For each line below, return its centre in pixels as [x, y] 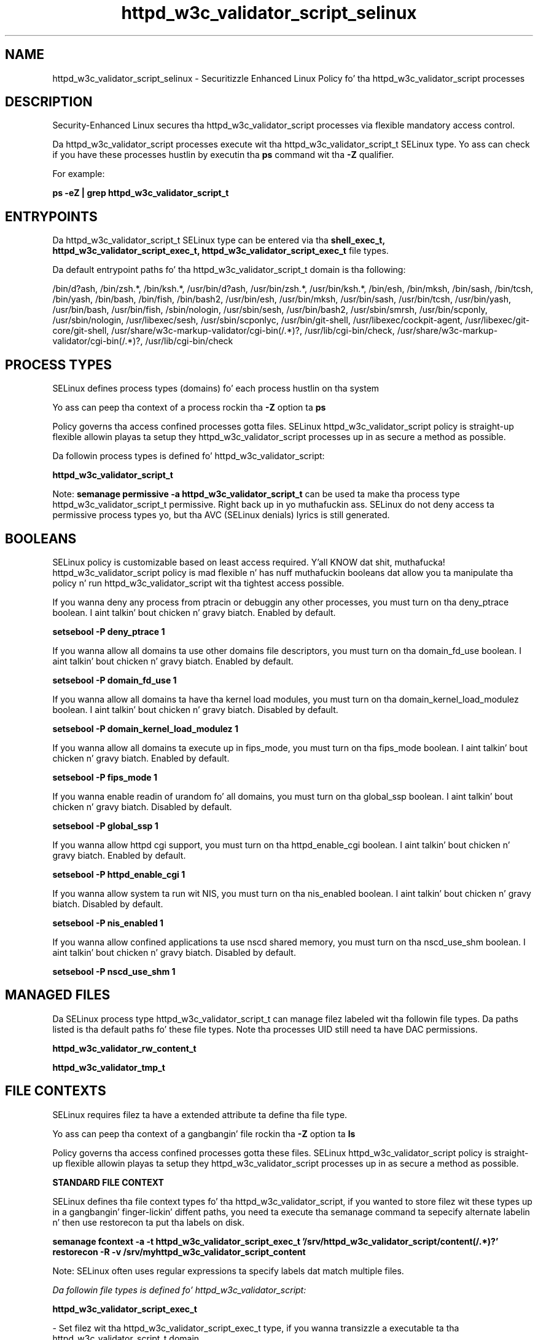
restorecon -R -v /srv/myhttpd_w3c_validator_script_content [179, 1251]
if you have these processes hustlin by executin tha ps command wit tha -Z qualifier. [223, 155]
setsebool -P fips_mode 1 [105, 777]
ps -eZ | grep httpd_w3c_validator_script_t [141, 193]
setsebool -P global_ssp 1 [105, 826]
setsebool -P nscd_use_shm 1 [114, 971]
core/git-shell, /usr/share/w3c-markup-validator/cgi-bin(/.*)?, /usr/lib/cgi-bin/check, [224, 331]
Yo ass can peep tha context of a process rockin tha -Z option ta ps [189, 408]
